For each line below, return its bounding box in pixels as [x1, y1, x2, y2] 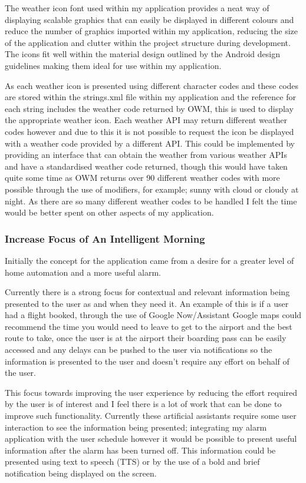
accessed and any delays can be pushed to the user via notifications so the [5, 343, 272, 356]
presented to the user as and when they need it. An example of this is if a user [5, 297, 289, 309]
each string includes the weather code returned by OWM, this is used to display [5, 102, 294, 114]
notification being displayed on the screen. [5, 467, 157, 479]
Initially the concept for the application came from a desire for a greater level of [5, 254, 294, 266]
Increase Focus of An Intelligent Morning [5, 231, 205, 246]
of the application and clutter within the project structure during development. [5, 36, 291, 48]
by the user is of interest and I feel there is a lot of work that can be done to [5, 398, 282, 410]
